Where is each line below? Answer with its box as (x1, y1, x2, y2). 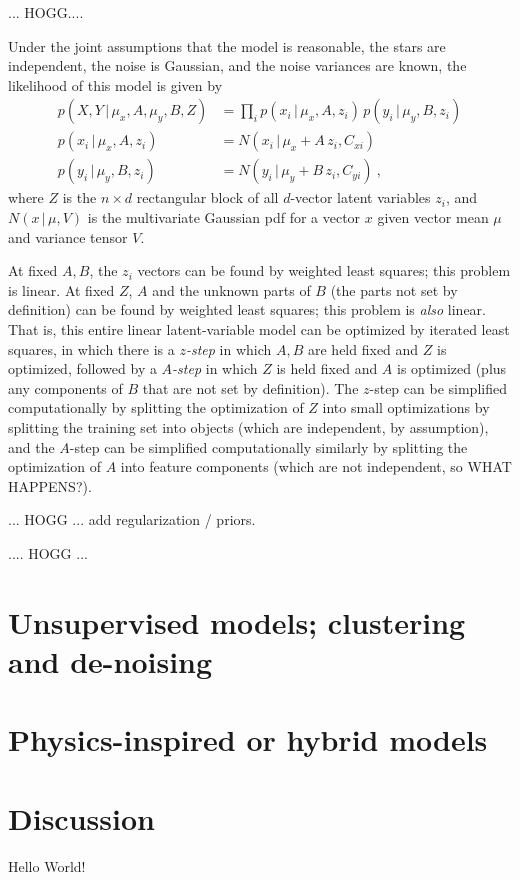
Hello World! (8, 855, 86, 876)
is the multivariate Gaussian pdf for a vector (87, 207, 361, 228)
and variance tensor (8, 226, 128, 247)
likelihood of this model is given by (8, 74, 223, 95)
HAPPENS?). (8, 475, 92, 496)
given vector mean (377, 207, 489, 228)
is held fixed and (276, 358, 378, 379)
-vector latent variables (290, 187, 431, 208)
